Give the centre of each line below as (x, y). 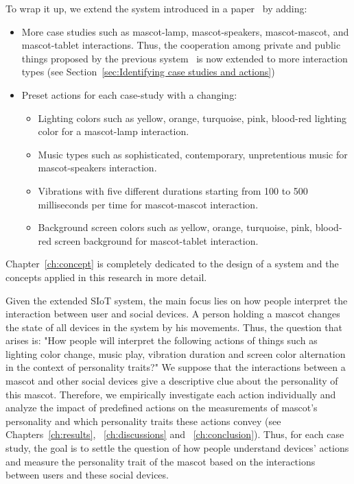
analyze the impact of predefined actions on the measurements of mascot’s (162, 408)
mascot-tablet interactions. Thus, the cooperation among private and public (181, 45)
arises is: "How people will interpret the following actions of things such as (162, 340)
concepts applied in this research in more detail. (106, 277)
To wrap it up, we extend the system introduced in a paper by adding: (156, 8)
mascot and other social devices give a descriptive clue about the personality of (172, 381)
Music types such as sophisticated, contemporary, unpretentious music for (193, 154)
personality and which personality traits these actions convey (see (143, 421)
